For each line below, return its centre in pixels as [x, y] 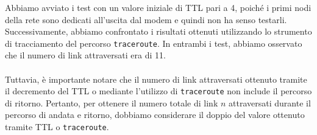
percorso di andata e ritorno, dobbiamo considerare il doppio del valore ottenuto [155, 115]
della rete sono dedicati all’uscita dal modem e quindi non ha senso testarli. [146, 19]
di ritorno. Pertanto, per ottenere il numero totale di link [112, 102]
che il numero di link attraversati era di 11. [85, 55]
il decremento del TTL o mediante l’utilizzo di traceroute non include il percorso [158, 91]
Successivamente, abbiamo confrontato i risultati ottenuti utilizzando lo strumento [158, 31]
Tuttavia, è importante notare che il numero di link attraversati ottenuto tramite [156, 79]
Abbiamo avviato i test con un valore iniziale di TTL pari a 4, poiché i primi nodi [158, 7]
